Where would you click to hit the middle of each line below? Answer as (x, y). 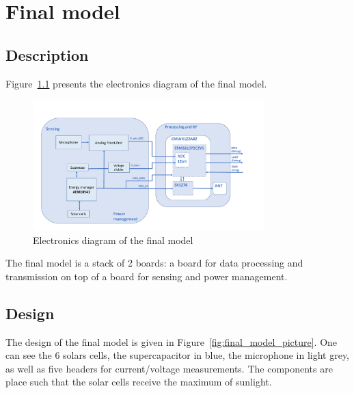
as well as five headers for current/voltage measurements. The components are (169, 368)
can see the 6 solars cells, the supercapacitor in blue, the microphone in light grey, (178, 355)
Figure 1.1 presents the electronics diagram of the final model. (136, 83)
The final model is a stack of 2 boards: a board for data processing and (154, 263)
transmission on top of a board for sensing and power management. (147, 276)
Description (47, 54)
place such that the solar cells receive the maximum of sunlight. (139, 382)
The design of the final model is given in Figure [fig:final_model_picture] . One (172, 341)
